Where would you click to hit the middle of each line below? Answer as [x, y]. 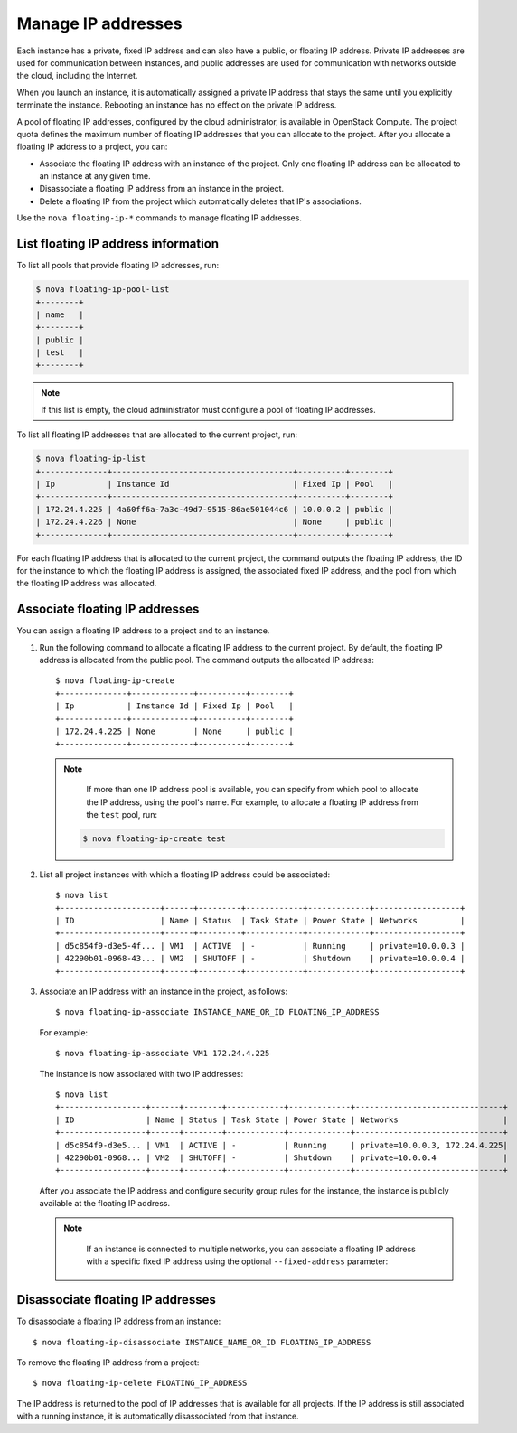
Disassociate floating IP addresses [116, 1300]
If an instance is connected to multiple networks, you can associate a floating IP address [251, 1249]
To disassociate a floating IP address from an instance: [119, 1321]
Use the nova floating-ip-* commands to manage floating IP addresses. [160, 218]
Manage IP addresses [99, 23]
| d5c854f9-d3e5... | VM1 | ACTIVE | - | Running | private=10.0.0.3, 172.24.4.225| [282, 1145]
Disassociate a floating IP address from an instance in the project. [162, 189]
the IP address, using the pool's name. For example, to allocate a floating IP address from [253, 802]
